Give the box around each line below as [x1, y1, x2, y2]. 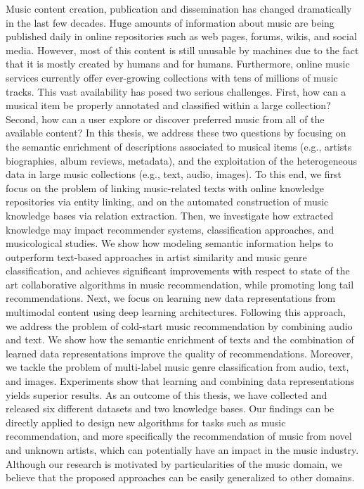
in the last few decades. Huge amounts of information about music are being [6, 15, 334, 30]
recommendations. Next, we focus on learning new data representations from [6, 291, 336, 305]
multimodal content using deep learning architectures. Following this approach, [6, 305, 346, 319]
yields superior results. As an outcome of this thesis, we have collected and [6, 387, 327, 402]
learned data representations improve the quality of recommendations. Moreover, [6, 345, 353, 360]
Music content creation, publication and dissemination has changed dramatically [6, 1, 352, 15]
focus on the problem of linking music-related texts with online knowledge [6, 180, 324, 195]
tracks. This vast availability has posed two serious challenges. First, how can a [6, 84, 346, 99]
